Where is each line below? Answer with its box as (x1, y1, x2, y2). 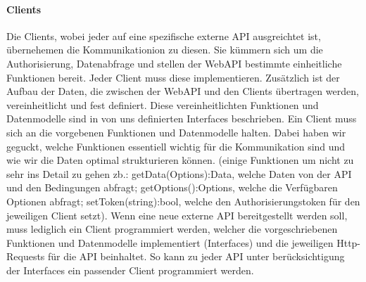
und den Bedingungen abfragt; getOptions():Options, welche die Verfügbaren (6, 180, 338, 195)
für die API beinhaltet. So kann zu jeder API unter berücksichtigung (48, 249, 345, 264)
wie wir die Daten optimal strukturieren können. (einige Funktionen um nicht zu (6, 153, 354, 167)
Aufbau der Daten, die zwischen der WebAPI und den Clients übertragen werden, (6, 84, 359, 98)
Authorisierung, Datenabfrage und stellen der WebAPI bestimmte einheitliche (6, 56, 342, 70)
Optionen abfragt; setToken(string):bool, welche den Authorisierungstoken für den (6, 193, 360, 208)
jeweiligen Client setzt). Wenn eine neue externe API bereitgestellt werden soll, (6, 207, 348, 222)
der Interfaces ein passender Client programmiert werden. (6, 262, 254, 277)
